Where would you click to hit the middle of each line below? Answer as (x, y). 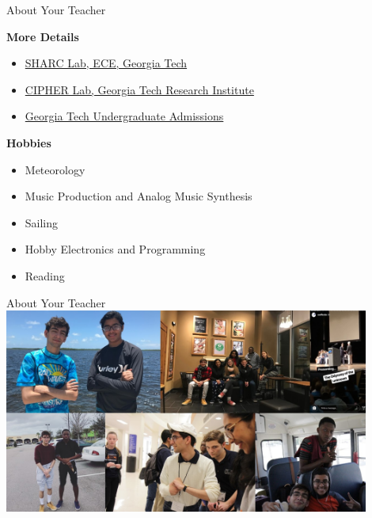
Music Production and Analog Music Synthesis (139, 196)
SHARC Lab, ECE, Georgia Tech (106, 63)
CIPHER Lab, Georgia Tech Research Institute (139, 89)
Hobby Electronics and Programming (115, 249)
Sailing (42, 222)
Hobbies (29, 142)
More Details (43, 36)
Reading (45, 275)
